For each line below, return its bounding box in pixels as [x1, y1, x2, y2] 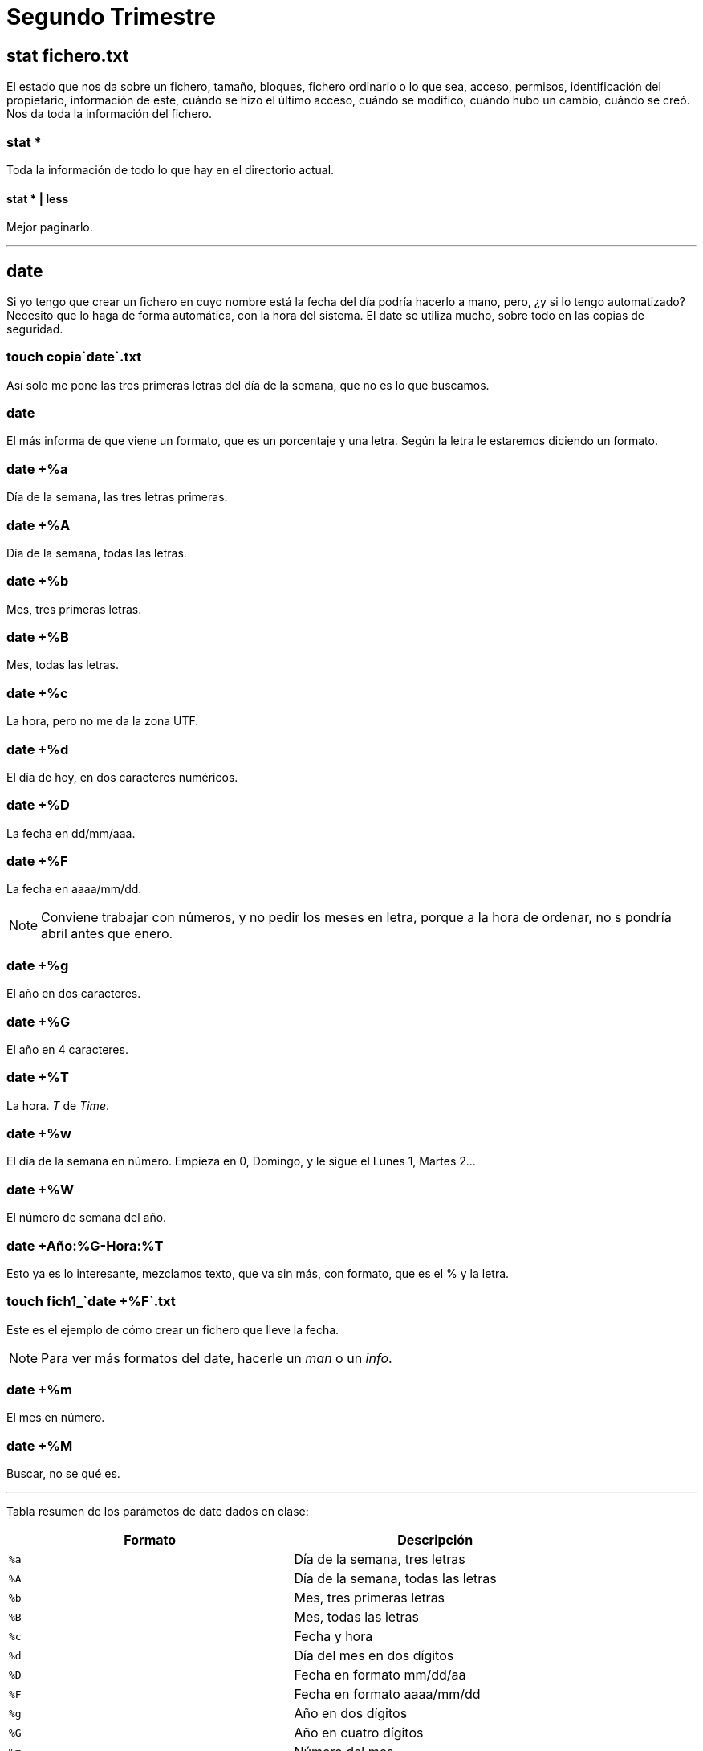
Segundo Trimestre [6, 3, 216, 31]
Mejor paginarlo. [6, 220, 93, 235]
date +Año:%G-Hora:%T [6, 1237, 164, 1254]
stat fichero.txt [6, 45, 129, 66]
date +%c [6, 684, 68, 701]
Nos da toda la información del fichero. [6, 107, 213, 121]
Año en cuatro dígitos [294, 1724, 424, 1741]
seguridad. [6, 321, 63, 336]
